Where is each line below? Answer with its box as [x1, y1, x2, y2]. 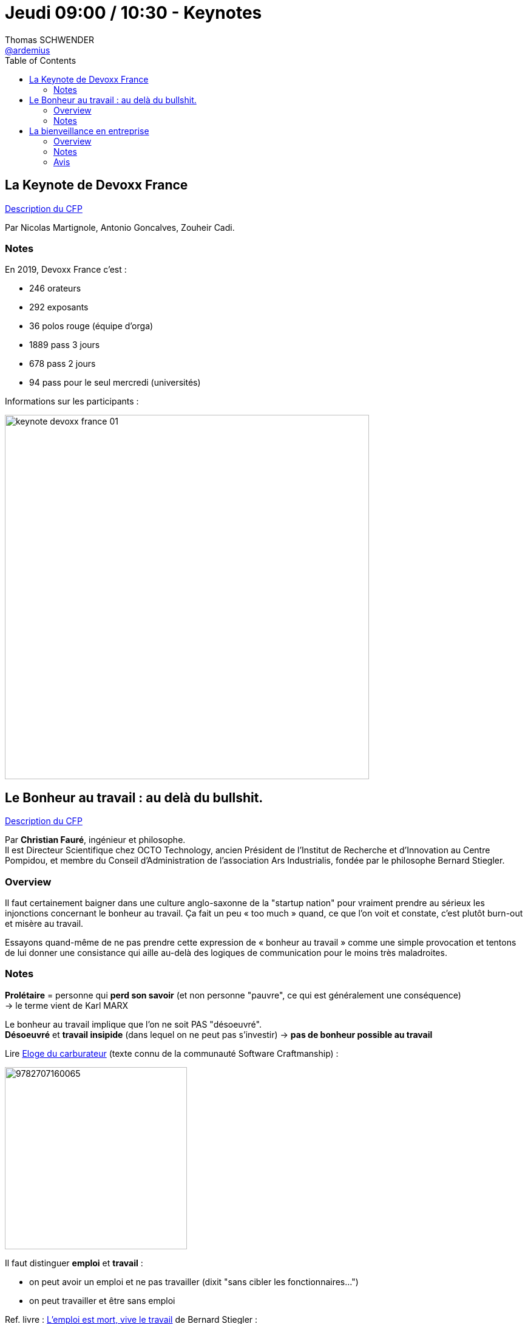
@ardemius [5, 44, 50, 55]
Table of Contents [5, 55, 76, 66]
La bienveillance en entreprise [29, 125, 149, 136]
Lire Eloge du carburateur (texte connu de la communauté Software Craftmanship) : [5, 1048, 339, 1059]
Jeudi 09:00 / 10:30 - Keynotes [5, 2, 262, 23]
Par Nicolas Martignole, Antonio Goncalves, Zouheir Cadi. [5, 222, 235, 233]
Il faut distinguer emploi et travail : [5, 1257, 143, 1268]
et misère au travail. [5, 918, 84, 929]
